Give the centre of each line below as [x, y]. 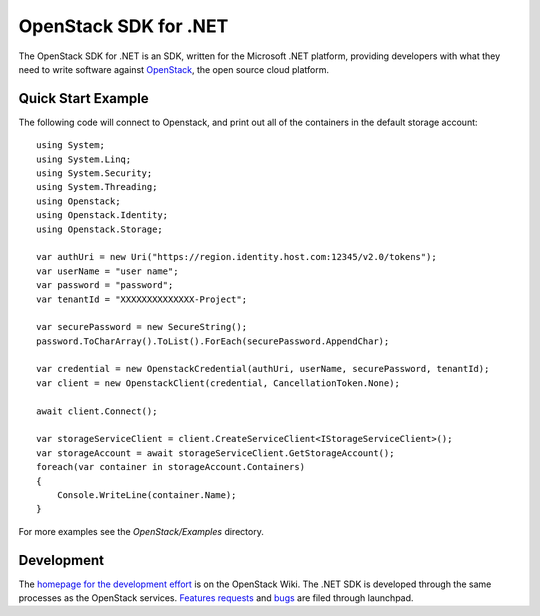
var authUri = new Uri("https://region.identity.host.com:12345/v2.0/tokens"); [236, 257]
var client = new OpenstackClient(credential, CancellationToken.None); [218, 383]
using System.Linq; [84, 159]
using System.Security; [94, 173]
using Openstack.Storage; [100, 229]
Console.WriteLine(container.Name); [146, 495]
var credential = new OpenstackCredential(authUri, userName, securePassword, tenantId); [263, 369]
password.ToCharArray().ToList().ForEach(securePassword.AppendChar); [213, 341]
